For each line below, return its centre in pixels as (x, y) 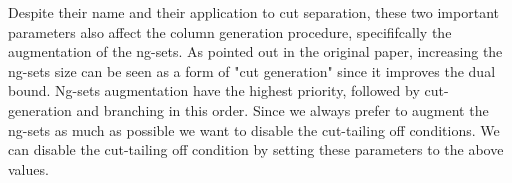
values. (28, 168)
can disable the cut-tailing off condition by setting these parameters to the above (256, 149)
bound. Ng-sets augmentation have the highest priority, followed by (214, 90)
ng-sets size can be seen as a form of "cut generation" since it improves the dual (252, 70)
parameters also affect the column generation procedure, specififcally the (230, 31)
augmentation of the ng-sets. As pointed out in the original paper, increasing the (255, 51)
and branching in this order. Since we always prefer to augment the (282, 109)
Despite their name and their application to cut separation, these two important (253, 12)
